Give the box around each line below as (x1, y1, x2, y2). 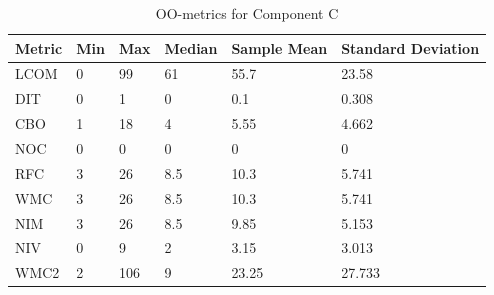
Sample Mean (231, 37, 328, 58)
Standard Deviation (341, 37, 480, 58)
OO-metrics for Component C (155, 3, 339, 23)
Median (164, 37, 218, 58)
